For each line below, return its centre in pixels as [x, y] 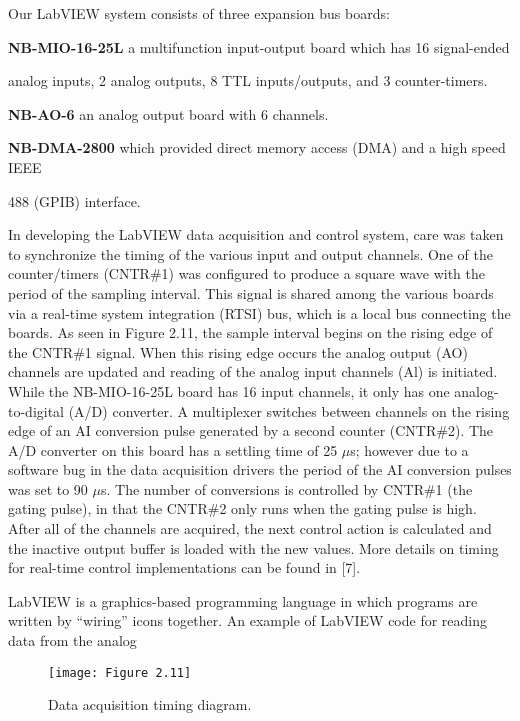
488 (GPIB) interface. [74, 200]
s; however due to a [409, 449]
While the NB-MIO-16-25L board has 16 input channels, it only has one [229, 390]
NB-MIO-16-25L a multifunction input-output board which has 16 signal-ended [259, 46]
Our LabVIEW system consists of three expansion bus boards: [199, 13]
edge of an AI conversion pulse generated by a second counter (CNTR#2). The [251, 430]
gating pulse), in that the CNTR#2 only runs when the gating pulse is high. [242, 508]
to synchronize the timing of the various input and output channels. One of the [250, 253]
